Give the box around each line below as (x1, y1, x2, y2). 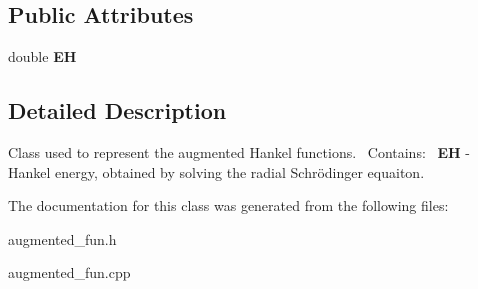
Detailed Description (8, 95, 227, 126)
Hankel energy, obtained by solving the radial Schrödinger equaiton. (8, 161, 425, 182)
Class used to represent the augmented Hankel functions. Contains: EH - (8, 142, 470, 162)
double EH (8, 46, 77, 67)
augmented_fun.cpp (8, 262, 131, 283)
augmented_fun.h (8, 228, 117, 249)
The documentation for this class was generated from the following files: (8, 195, 449, 216)
